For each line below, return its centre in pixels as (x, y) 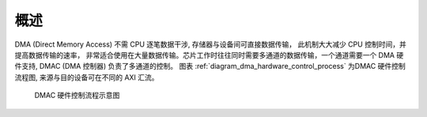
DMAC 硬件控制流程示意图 (77, 96)
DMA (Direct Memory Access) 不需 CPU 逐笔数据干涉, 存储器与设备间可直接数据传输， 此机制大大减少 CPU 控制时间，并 (210, 44)
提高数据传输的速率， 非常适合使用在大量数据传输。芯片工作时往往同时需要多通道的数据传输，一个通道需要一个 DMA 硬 (209, 55)
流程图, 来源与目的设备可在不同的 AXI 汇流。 (87, 77)
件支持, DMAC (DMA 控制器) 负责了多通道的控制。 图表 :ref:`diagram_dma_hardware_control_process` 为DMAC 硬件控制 (210, 66)
